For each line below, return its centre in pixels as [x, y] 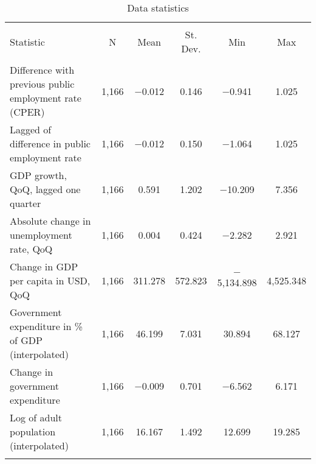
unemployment [41, 235]
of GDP [26, 340]
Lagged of [31, 129]
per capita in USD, [50, 280]
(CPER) [27, 112]
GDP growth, [38, 175]
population [33, 431]
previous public [42, 84]
